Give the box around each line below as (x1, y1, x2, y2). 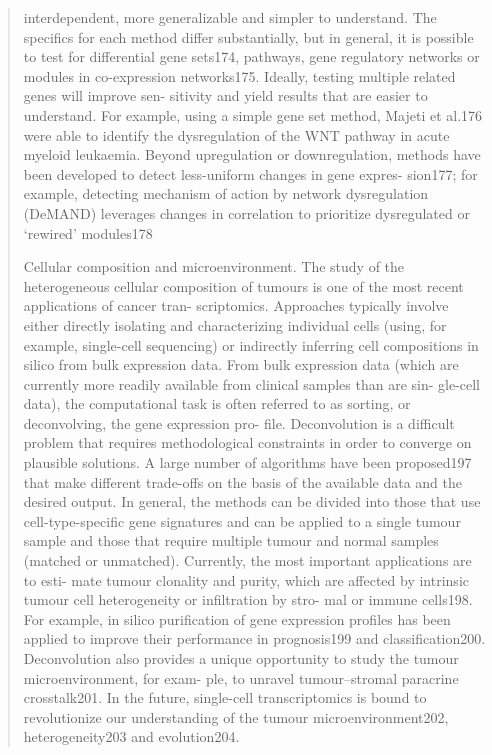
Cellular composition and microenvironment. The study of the (23, 256, 405, 277)
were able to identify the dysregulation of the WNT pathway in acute (23, 124, 450, 145)
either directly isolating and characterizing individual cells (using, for (23, 314, 447, 335)
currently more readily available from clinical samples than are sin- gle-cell (23, 373, 481, 394)
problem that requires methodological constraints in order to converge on (23, 432, 472, 453)
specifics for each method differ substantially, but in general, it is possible (23, 26, 474, 47)
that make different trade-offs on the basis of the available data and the (23, 471, 462, 492)
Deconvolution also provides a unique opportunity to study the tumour (23, 648, 459, 668)
